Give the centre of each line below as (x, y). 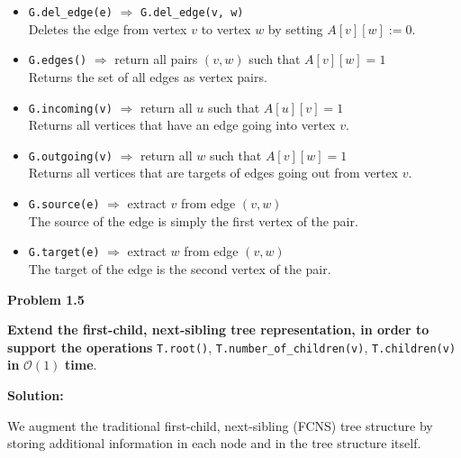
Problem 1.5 (46, 299)
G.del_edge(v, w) (192, 13)
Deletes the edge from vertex (108, 28)
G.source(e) (64, 205)
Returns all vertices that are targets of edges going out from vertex (213, 173)
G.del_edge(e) (70, 13)
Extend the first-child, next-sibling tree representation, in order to (218, 330)
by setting (295, 28)
